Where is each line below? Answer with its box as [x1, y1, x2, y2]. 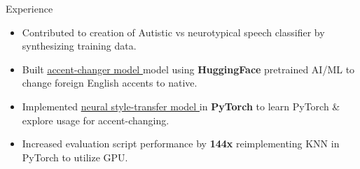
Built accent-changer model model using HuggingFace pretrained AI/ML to [22, 61, 355, 76]
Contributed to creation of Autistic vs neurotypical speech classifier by [22, 24, 325, 39]
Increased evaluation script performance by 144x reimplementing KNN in [22, 136, 340, 151]
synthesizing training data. [22, 38, 137, 53]
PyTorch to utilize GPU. [22, 149, 128, 164]
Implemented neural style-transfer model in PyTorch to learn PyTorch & [22, 98, 340, 113]
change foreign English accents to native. [22, 75, 198, 90]
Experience [6, 1, 53, 15]
